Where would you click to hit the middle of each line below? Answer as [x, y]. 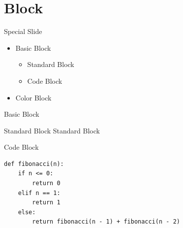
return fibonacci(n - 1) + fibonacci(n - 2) [106, 222]
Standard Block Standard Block [52, 130]
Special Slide [23, 31]
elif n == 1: [39, 193]
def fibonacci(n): [34, 164]
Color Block [33, 97]
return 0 [46, 183]
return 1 [46, 203]
